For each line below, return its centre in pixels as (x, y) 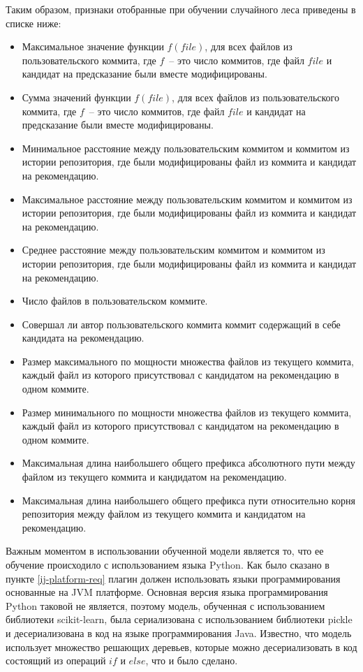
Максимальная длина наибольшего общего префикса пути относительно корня (188, 500)
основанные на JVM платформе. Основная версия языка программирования (167, 592)
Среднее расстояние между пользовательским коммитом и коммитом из (173, 250)
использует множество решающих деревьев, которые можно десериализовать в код (181, 647)
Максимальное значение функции (93, 46)
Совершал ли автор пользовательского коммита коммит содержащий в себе (181, 324)
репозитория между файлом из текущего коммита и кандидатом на (164, 514)
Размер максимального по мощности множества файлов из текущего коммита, (188, 361)
